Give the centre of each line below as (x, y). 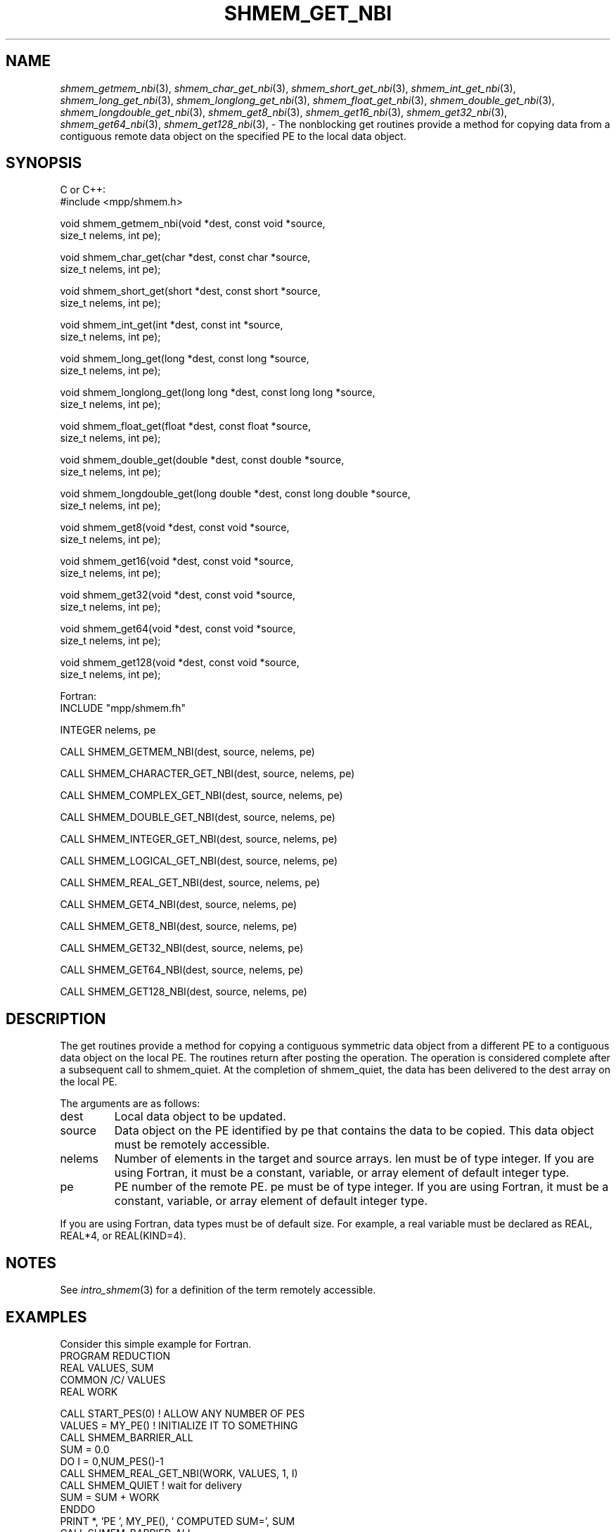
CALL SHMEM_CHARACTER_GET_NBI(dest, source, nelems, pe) (207, 774)
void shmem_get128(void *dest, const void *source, (180, 663)
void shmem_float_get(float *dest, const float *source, (185, 426)
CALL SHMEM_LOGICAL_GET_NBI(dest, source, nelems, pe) (199, 861)
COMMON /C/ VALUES (113, 1379)
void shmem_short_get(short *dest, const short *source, (190, 291)
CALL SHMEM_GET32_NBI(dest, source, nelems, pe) (182, 948)
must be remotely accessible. (192, 1145)
